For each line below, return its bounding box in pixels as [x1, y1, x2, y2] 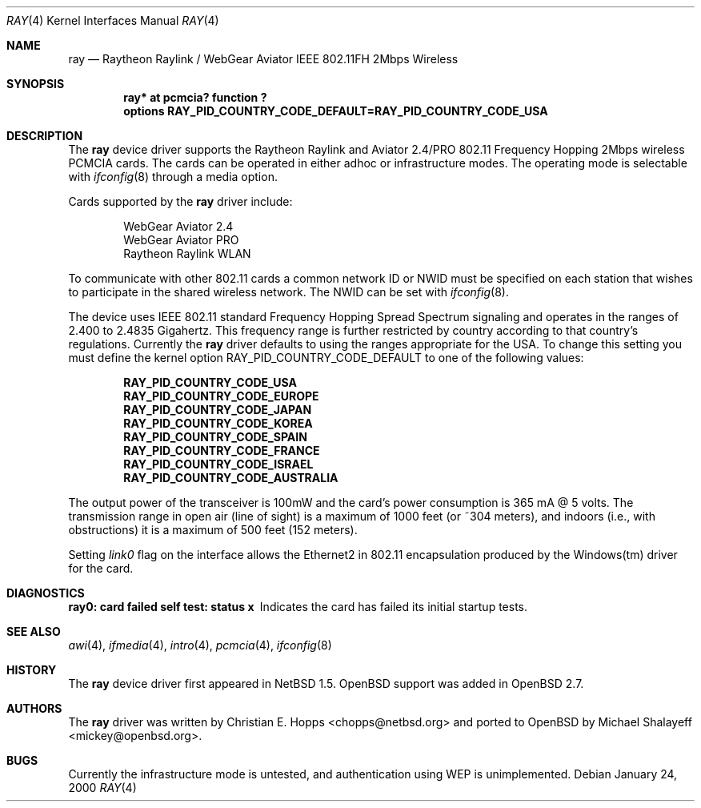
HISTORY [6, 663, 57, 677]
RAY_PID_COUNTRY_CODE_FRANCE [123, 444, 320, 457]
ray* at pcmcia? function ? [123, 90, 267, 104]
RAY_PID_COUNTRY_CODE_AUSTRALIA [123, 471, 338, 484]
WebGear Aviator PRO [123, 233, 239, 247]
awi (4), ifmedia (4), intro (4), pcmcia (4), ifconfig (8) [68, 638, 332, 652]
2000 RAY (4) [68, 781, 137, 794]
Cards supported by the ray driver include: [68, 195, 293, 208]
